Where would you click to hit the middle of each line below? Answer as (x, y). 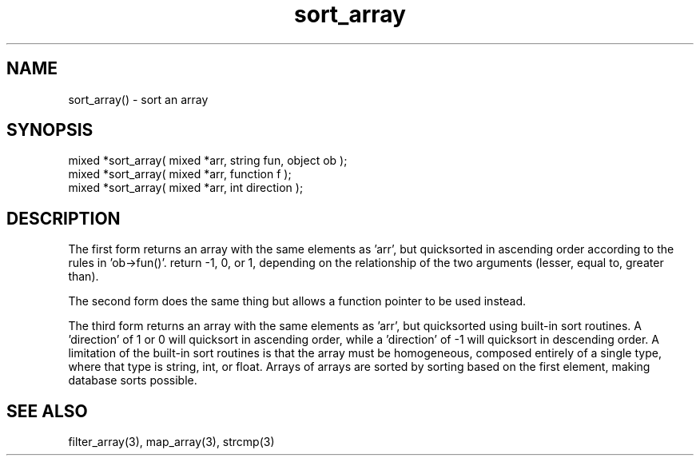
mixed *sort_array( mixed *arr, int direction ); (186, 188)
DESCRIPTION (64, 218)
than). (84, 277)
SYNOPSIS (50, 130)
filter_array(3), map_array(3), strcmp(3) (171, 442)
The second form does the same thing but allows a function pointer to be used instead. (297, 301)
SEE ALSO (47, 411)
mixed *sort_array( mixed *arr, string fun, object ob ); (208, 161)
